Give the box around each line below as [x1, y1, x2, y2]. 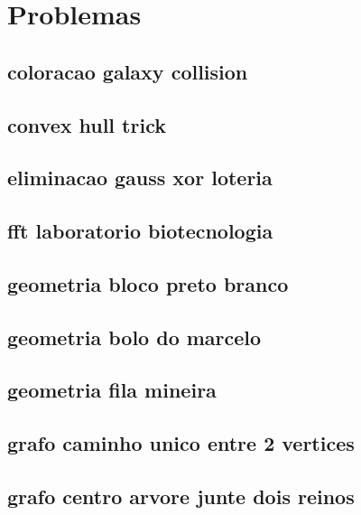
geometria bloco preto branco [7, 269, 289, 297]
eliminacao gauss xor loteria [7, 164, 273, 192]
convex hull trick [7, 110, 166, 138]
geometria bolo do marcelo [7, 323, 262, 351]
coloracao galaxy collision [7, 57, 248, 85]
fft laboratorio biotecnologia [7, 217, 273, 245]
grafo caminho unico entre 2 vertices [7, 429, 355, 457]
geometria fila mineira [7, 376, 217, 404]
